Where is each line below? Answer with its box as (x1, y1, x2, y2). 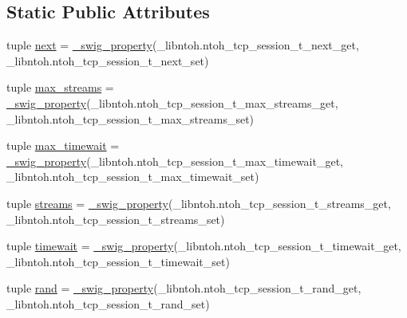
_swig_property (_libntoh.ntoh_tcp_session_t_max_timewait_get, (6, 152, 343, 169)
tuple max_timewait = (6, 137, 120, 154)
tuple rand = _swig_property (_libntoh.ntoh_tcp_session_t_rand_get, (6, 280, 362, 296)
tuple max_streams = (6, 79, 114, 96)
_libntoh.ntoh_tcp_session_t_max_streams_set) (6, 110, 255, 127)
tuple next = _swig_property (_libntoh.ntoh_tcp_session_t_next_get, (6, 37, 359, 53)
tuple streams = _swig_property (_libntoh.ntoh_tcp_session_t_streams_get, (6, 194, 391, 211)
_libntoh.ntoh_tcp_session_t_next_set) (6, 52, 209, 69)
